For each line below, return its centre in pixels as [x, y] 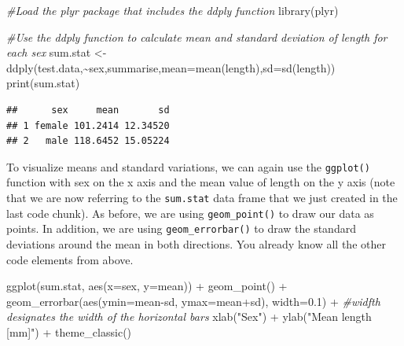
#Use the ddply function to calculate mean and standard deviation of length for [197, 37]
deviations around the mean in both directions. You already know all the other [196, 243]
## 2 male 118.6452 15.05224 [88, 141]
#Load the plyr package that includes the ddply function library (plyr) [173, 10]
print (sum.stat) [43, 83]
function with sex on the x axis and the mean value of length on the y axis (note [201, 182]
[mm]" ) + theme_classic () [69, 331]
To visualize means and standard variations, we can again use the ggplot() [188, 166]
